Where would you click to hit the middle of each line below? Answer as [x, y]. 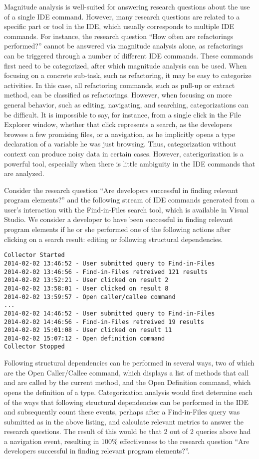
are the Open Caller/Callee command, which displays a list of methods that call [127, 372]
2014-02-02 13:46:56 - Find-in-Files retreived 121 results [106, 272]
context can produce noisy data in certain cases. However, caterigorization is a [124, 153]
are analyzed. [24, 173]
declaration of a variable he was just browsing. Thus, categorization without [120, 144]
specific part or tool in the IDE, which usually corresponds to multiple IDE [119, 26]
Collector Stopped [34, 347]
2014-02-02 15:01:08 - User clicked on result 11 [88, 330]
